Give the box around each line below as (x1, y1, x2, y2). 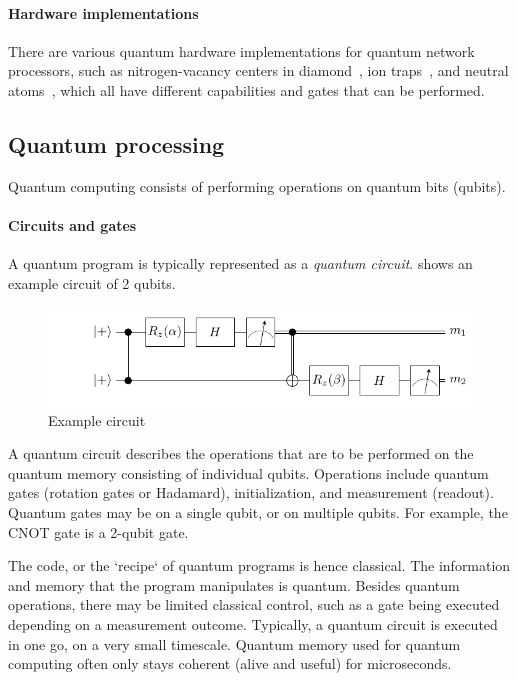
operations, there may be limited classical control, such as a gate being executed (8, 594, 500, 615)
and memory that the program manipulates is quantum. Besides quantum (8, 574, 460, 595)
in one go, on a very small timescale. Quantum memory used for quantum (8, 633, 461, 654)
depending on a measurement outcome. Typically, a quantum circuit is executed (8, 614, 498, 634)
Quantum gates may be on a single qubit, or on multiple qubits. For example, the (8, 502, 508, 523)
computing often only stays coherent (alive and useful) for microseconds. (8, 653, 452, 674)
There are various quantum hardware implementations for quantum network (8, 40, 475, 61)
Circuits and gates (8, 214, 137, 235)
